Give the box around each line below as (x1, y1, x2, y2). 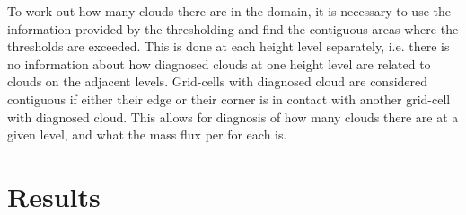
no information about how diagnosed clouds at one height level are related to (7, 54, 431, 73)
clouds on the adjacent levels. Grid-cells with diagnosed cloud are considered (7, 72, 428, 91)
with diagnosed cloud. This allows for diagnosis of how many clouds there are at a (7, 107, 459, 126)
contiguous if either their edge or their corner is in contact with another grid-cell (7, 89, 451, 108)
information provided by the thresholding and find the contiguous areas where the (7, 19, 459, 38)
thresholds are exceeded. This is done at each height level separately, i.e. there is (7, 37, 450, 56)
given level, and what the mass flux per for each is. (7, 125, 287, 144)
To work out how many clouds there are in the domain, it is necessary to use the (7, 2, 451, 20)
